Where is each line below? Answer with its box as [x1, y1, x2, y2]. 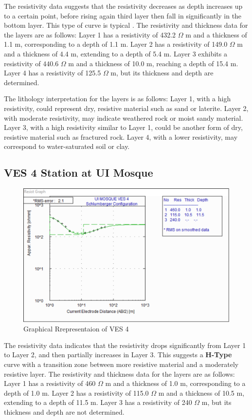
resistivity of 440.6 [4, 58, 59, 68]
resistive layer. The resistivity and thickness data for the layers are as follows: [4, 368, 235, 379]
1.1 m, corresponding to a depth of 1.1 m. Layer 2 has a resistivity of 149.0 [4, 39, 228, 49]
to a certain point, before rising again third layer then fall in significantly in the [4, 10, 242, 20]
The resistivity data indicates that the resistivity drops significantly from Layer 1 [4, 340, 246, 350]
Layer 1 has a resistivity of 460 [4, 378, 96, 388]
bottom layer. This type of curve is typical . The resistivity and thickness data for [4, 20, 248, 30]
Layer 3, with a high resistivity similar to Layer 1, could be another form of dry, [4, 122, 243, 132]
